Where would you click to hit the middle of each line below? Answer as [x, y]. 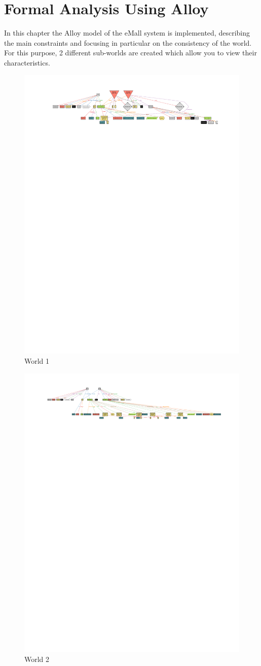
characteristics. [27, 62]
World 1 [37, 360]
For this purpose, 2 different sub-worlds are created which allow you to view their [130, 53]
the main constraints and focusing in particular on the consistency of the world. [128, 42]
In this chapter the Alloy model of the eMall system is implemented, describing [127, 33]
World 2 [37, 659]
